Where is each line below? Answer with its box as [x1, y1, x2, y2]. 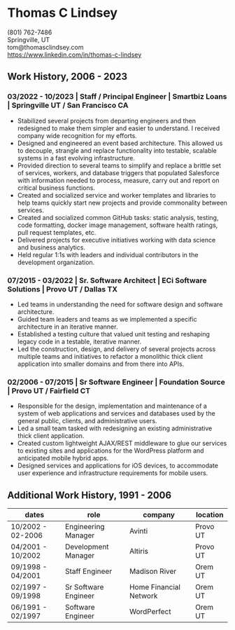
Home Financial [129, 582, 180, 592]
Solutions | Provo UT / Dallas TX [7, 284, 117, 294]
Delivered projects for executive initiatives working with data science [17, 235, 216, 244]
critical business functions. [17, 184, 96, 192]
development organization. [17, 258, 95, 266]
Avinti [129, 526, 148, 536]
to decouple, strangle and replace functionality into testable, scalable [17, 146, 217, 155]
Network [129, 591, 158, 601]
